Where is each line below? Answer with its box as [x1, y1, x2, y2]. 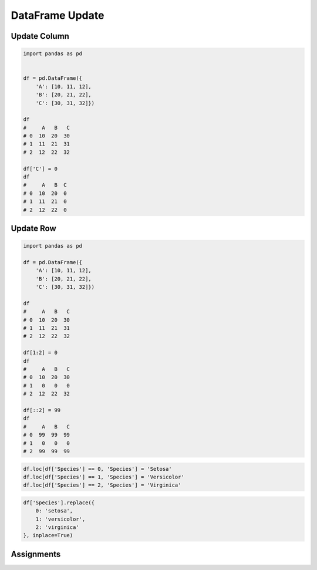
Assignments [11, 549, 61, 559]
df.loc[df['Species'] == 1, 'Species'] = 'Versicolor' [23, 473, 184, 480]
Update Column [11, 31, 70, 41]
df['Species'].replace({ [23, 499, 95, 506]
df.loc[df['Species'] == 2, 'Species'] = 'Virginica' [23, 482, 181, 488]
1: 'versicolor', [35, 515, 86, 522]
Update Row [11, 223, 56, 233]
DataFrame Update [11, 9, 104, 22]
